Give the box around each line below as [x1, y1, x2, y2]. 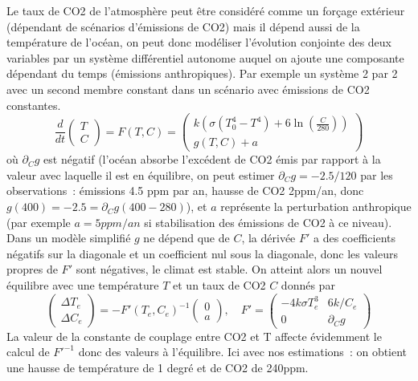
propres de [6, 261, 58, 278]
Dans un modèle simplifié [6, 229, 131, 246]
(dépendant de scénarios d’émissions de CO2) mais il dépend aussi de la [6, 18, 360, 34]
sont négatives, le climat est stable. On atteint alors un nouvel [76, 261, 383, 278]
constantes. [6, 96, 61, 113]
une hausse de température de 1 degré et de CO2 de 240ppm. [6, 359, 309, 375]
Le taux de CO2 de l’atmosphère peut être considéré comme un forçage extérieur [6, 2, 405, 18]
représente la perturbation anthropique [220, 198, 412, 215]
